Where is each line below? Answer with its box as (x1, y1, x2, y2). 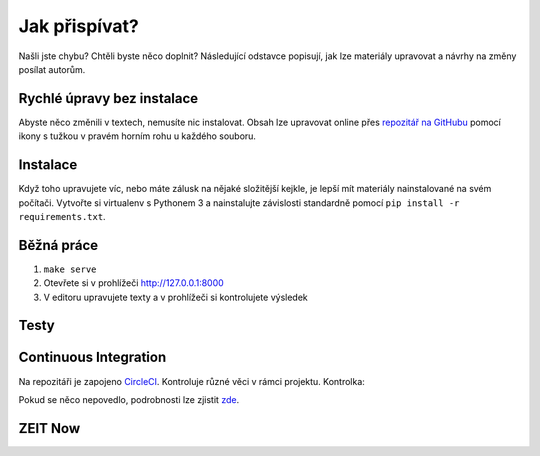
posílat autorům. (18, 63, 86, 75)
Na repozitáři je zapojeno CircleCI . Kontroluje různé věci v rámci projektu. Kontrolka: (18, 375, 365, 387)
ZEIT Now (18, 420, 81, 437)
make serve (43, 263, 97, 275)
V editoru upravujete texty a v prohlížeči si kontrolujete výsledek (43, 291, 309, 303)
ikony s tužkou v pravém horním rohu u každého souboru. (18, 130, 257, 142)
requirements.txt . (18, 210, 106, 222)
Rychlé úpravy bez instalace (18, 90, 199, 107)
